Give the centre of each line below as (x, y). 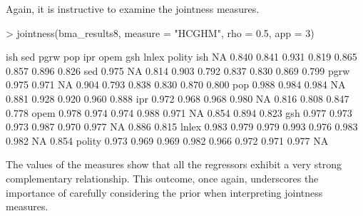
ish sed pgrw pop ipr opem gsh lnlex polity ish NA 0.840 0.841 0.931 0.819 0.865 (181, 57)
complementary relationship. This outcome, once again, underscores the (162, 178)
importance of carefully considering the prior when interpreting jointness (164, 192)
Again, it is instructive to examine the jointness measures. (133, 9)
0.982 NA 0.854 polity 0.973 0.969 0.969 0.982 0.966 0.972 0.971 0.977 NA (167, 140)
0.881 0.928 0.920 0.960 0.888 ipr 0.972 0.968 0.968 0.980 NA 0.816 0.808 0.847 (178, 98)
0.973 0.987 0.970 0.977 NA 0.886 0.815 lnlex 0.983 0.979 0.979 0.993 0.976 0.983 (182, 127)
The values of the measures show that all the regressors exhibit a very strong (174, 164)
